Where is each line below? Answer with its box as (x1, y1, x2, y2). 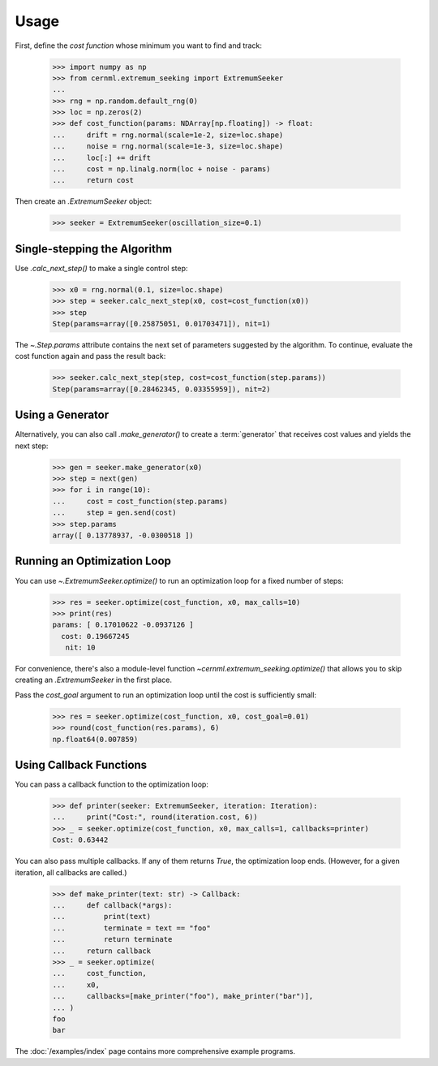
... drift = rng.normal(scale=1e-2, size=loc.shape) (52, 130, 284, 140)
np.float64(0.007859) (52, 735, 139, 744)
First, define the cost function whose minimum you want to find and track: (15, 41, 263, 50)
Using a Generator (15, 408, 109, 422)
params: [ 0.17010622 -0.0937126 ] (52, 620, 194, 629)
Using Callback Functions (15, 758, 148, 772)
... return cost (52, 175, 134, 185)
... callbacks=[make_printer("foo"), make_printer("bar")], (52, 991, 314, 1001)
